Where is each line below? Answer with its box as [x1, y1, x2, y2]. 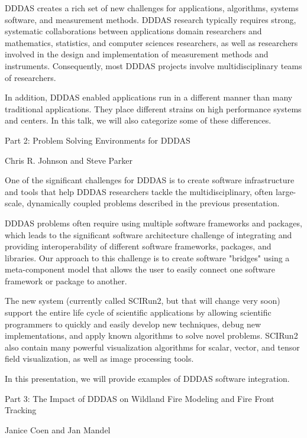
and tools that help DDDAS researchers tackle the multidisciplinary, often [5, 185, 273, 197]
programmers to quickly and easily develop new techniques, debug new [5, 317, 261, 330]
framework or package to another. [5, 274, 127, 287]
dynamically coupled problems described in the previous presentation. [27, 197, 280, 209]
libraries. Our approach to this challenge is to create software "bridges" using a [5, 251, 290, 264]
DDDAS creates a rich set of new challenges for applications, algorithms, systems [5, 2, 299, 14]
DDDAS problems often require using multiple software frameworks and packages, [5, 216, 302, 229]
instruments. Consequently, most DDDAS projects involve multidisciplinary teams [5, 59, 302, 72]
